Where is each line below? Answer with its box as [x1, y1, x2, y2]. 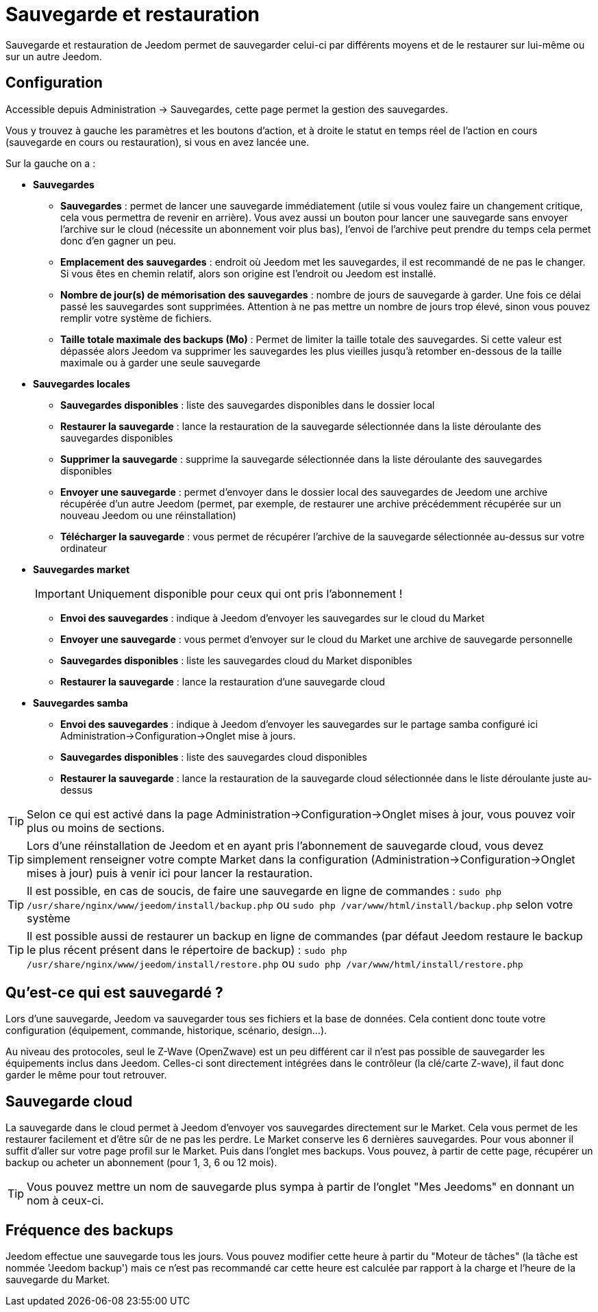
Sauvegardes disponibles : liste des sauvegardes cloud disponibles [60, 750, 367, 763]
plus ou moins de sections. [27, 820, 165, 835]
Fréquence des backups [5, 1221, 173, 1239]
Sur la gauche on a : [5, 157, 96, 169]
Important [35, 586, 85, 601]
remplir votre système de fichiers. [60, 312, 212, 324]
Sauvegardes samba [33, 696, 128, 709]
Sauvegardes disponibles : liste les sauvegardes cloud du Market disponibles [60, 654, 412, 666]
